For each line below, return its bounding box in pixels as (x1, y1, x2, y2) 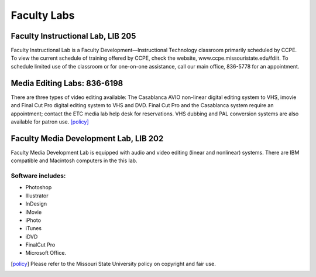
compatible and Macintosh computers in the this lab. (11, 157, 138, 164)
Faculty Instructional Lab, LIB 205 (11, 31, 136, 41)
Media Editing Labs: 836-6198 (11, 78, 123, 88)
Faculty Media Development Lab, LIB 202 (11, 134, 164, 143)
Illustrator (25, 192, 49, 199)
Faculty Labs (11, 9, 75, 22)
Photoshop (25, 184, 52, 191)
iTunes (25, 225, 42, 232)
